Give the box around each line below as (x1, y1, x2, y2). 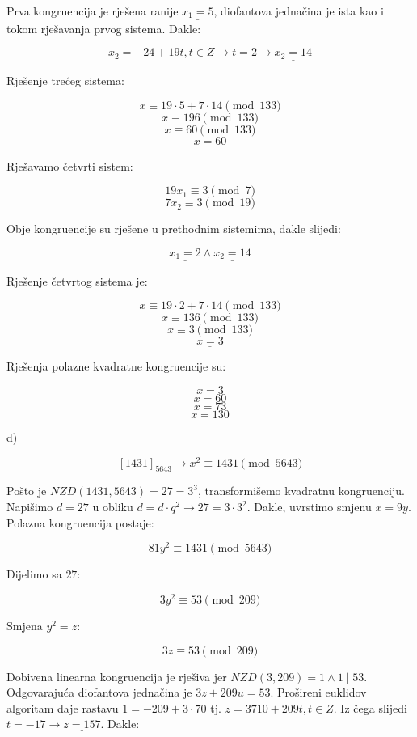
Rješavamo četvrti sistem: (6, 157, 133, 174)
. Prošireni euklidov (270, 684, 367, 701)
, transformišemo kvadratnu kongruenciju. (198, 482, 405, 499)
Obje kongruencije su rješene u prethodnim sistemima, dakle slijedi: (6, 220, 341, 237)
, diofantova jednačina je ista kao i (213, 2, 384, 19)
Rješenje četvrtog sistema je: (6, 272, 148, 289)
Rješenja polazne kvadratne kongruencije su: (6, 358, 226, 375)
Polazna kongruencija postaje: (6, 514, 154, 531)
